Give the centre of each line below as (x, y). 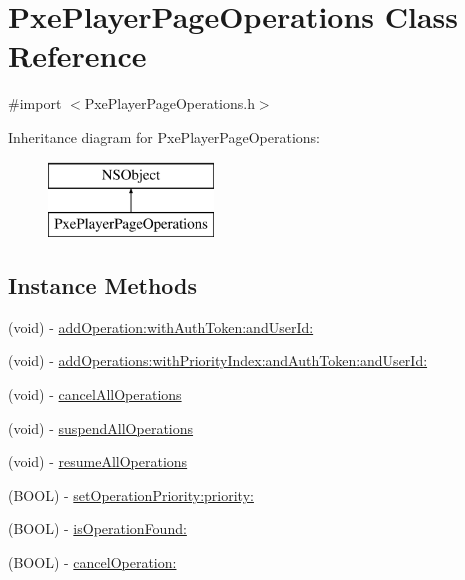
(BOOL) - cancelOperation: (92, 562)
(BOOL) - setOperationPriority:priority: (131, 494)
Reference (77, 55)
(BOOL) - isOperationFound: (97, 528)
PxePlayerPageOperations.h (169, 103)
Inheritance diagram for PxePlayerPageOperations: (164, 136)
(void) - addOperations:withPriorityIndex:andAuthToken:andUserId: (218, 360)
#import (35, 103)
